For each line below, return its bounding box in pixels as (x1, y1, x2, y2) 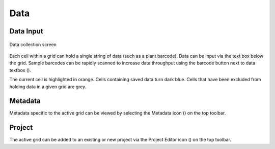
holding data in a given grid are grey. (9, 84, 87, 90)
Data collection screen (9, 41, 57, 48)
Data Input (9, 27, 43, 35)
